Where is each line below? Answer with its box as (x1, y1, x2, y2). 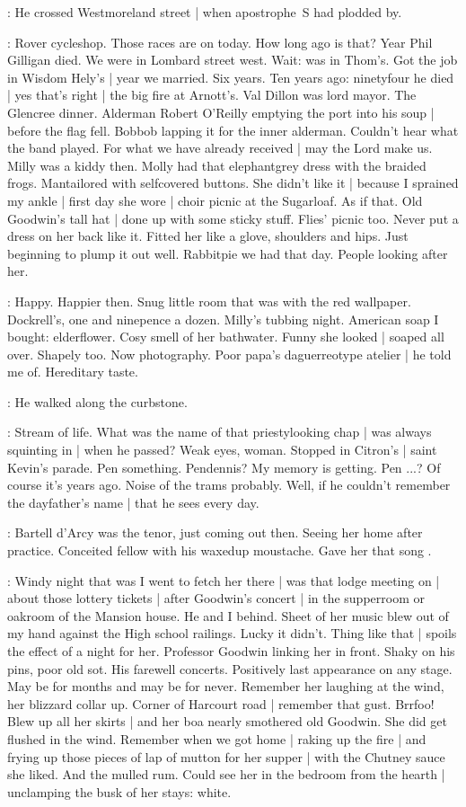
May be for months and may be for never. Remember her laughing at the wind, (7, 677, 444, 696)
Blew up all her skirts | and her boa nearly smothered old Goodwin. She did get (7, 712, 447, 731)
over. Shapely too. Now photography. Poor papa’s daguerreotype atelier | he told (7, 344, 452, 363)
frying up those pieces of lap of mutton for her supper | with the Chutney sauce (7, 747, 445, 766)
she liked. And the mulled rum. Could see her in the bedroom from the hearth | (7, 765, 445, 784)
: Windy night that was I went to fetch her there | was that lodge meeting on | (7, 571, 440, 590)
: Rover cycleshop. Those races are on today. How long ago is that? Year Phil (7, 32, 433, 51)
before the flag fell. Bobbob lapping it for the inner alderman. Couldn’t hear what (7, 120, 459, 139)
